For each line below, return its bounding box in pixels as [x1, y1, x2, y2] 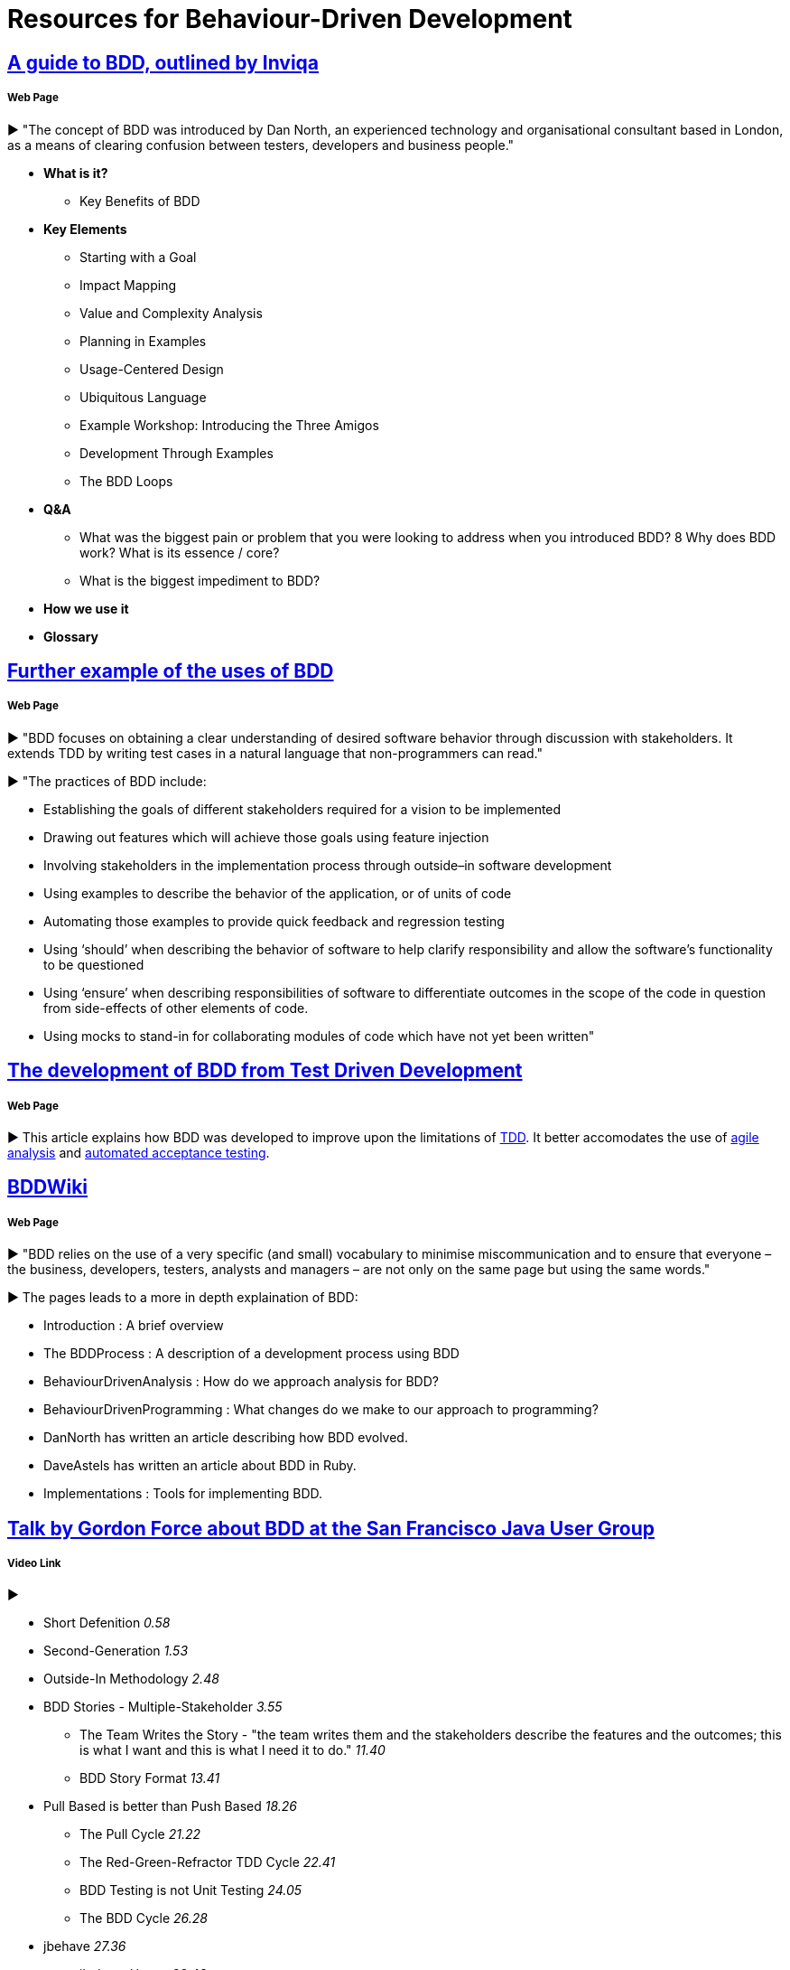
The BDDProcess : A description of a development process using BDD [43, 1346, 460, 1362]
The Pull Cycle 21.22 [79, 1826, 201, 1843]
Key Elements [43, 220, 127, 237]
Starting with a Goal [79, 249, 197, 265]
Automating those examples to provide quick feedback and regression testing [43, 913, 505, 929]
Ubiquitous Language [79, 389, 207, 405]
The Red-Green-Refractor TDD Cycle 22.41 [79, 1854, 336, 1871]
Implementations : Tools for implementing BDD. [43, 1486, 323, 1502]
